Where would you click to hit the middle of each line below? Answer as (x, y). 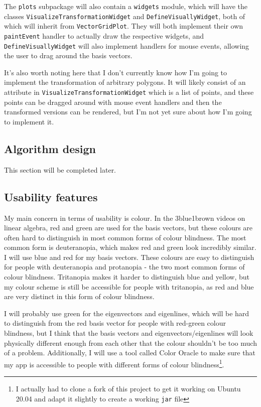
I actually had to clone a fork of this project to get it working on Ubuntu (128, 389)
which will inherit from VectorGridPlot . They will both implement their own (124, 26)
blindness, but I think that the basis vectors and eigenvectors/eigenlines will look (129, 333)
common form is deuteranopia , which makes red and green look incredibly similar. (130, 247)
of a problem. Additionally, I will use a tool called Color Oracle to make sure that (130, 353)
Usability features (51, 196)
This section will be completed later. (60, 169)
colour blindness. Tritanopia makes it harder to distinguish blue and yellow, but (127, 277)
